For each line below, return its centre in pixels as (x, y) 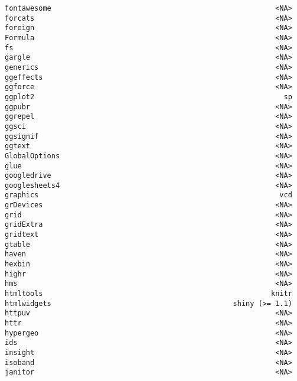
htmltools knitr (148, 294)
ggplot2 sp (148, 97)
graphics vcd (148, 195)
